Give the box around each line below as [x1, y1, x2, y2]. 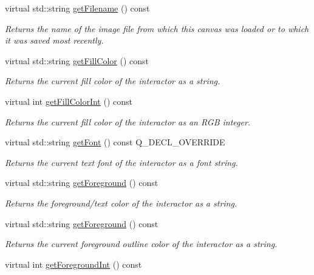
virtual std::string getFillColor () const [5, 54, 149, 67]
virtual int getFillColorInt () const [5, 94, 133, 107]
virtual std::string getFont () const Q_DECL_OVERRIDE [5, 136, 225, 148]
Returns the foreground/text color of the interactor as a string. [5, 196, 237, 209]
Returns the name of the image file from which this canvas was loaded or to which [5, 22, 309, 35]
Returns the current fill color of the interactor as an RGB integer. [5, 115, 251, 128]
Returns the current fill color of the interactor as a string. [5, 75, 220, 87]
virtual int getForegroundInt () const [5, 257, 142, 270]
